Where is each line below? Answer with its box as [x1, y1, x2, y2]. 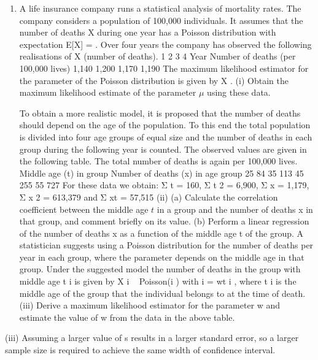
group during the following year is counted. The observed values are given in [19, 142, 307, 155]
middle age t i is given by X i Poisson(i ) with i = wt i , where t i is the [19, 275, 297, 288]
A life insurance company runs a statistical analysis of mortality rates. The [19, 2, 301, 14]
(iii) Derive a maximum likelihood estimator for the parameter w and [19, 299, 281, 312]
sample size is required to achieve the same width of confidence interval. [5, 343, 276, 356]
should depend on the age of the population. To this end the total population [19, 118, 311, 131]
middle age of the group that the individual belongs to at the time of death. [19, 286, 306, 299]
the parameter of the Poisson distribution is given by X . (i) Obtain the [19, 74, 289, 86]
